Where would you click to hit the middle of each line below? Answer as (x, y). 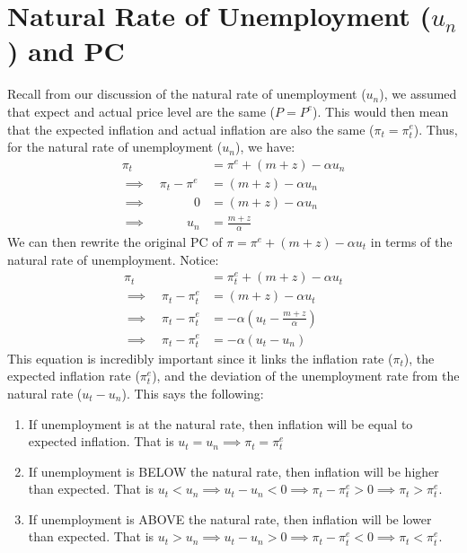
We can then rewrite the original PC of (115, 241)
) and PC (66, 51)
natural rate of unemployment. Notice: (113, 259)
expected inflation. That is (101, 441)
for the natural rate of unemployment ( (115, 147)
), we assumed (418, 94)
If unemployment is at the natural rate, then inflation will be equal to (220, 423)
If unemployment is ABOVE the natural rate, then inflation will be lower (230, 518)
